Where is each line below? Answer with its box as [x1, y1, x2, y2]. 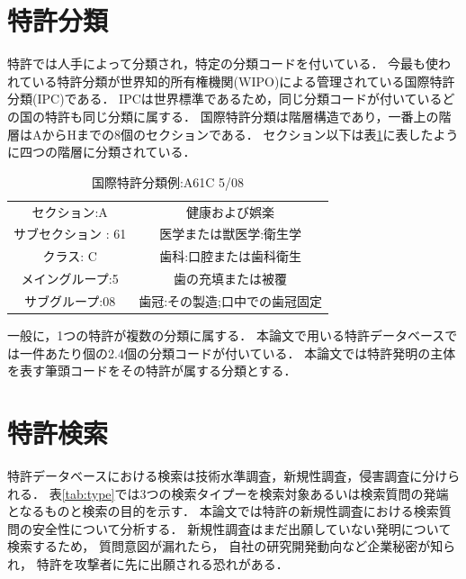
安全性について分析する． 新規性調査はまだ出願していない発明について [31, 519, 452, 538]
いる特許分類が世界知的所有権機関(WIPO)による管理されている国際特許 [31, 71, 455, 90]
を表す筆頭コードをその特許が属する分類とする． [7, 361, 297, 380]
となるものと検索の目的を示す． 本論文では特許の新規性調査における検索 [7, 502, 439, 520]
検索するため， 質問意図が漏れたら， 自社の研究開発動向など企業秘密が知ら [7, 537, 456, 556]
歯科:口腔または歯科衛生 [159, 247, 302, 266]
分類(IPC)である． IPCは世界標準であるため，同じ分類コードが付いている [7, 89, 443, 108]
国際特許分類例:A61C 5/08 [91, 172, 245, 191]
